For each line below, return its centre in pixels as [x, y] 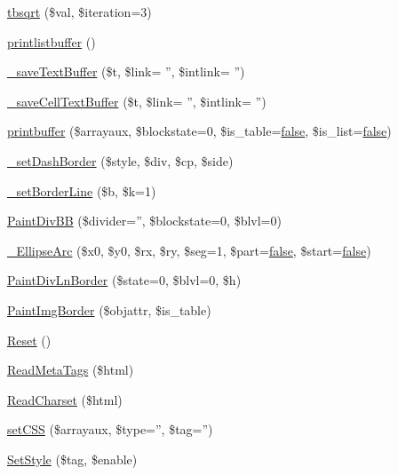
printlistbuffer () [52, 41]
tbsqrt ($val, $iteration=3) [80, 12]
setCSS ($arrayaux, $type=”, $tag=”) [110, 429]
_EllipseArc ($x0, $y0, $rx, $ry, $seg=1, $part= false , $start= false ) [189, 250]
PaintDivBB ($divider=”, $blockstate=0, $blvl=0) [144, 221]
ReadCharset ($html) [65, 399]
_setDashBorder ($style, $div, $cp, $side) [120, 160]
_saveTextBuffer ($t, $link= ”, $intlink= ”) [126, 71]
